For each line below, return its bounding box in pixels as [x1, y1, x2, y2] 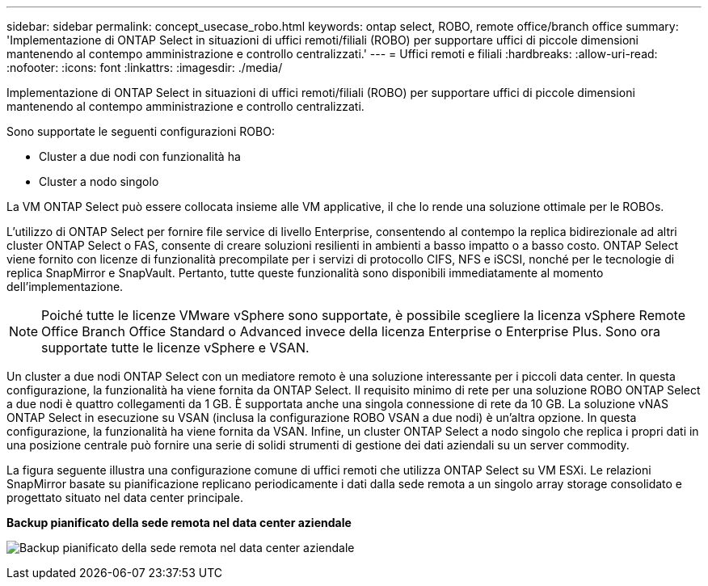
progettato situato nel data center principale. [6, 491, 243, 504]
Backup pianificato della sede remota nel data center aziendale [6, 516, 352, 529]
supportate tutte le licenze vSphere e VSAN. [41, 339, 310, 356]
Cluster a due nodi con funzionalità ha [39, 150, 241, 163]
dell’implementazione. [6, 280, 124, 293]
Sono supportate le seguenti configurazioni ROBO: [6, 124, 275, 138]
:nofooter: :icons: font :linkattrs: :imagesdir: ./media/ [6, 61, 283, 74]
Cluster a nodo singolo [39, 175, 159, 188]
